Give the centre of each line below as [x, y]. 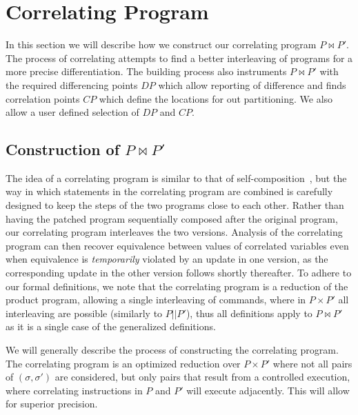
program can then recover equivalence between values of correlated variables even [177, 245]
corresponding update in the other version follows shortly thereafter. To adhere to [179, 273]
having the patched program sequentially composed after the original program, [172, 218]
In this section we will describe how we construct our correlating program [161, 44]
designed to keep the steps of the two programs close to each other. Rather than [175, 205]
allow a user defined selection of [72, 112]
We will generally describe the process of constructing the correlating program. [172, 350]
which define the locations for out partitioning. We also [216, 98]
